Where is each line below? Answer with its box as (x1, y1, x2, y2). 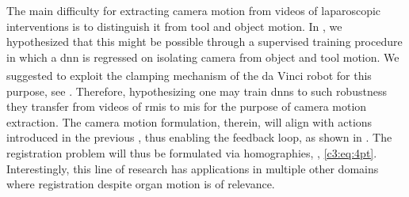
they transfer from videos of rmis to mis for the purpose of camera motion (6, 98, 367, 115)
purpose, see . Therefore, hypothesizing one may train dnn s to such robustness (6, 82, 387, 99)
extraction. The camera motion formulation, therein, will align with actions (6, 113, 373, 130)
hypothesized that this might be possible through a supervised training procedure (6, 33, 403, 50)
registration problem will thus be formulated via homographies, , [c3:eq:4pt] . (6, 145, 377, 161)
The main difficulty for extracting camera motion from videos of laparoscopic (6, 2, 381, 18)
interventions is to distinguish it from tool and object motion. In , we (6, 17, 342, 34)
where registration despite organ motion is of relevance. (6, 176, 275, 192)
